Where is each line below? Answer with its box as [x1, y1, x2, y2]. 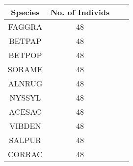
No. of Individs [50, 6, 110, 18]
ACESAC [9, 106, 42, 117]
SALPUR [9, 134, 42, 145]
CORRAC [8, 148, 43, 160]
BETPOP [8, 49, 42, 61]
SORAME [8, 63, 43, 75]
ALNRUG [8, 78, 43, 89]
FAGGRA [8, 21, 42, 32]
